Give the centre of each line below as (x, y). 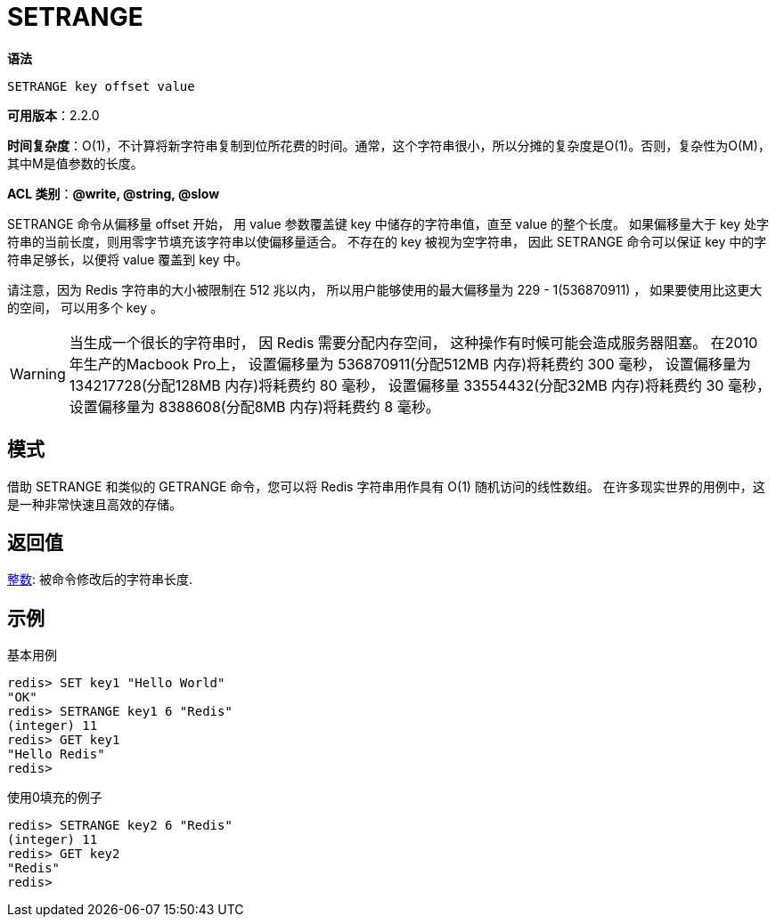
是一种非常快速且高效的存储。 (94, 504)
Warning (38, 373)
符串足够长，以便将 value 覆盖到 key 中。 (128, 259)
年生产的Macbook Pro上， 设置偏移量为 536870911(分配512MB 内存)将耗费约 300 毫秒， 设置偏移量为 (410, 364)
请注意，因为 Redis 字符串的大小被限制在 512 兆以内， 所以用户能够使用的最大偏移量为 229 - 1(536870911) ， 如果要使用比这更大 (385, 289)
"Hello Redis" (56, 754)
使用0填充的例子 (55, 798)
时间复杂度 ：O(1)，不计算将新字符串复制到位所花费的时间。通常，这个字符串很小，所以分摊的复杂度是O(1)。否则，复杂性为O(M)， (389, 145)
